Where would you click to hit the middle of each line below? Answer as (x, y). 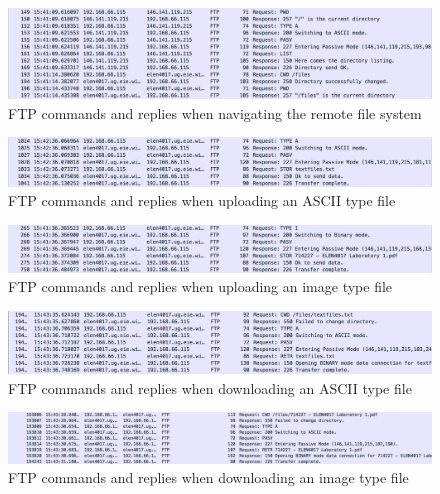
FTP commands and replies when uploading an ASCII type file (202, 200)
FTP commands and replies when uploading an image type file (200, 286)
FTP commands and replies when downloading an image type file (208, 477)
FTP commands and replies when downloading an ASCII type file (210, 387)
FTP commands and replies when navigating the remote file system (215, 112)
